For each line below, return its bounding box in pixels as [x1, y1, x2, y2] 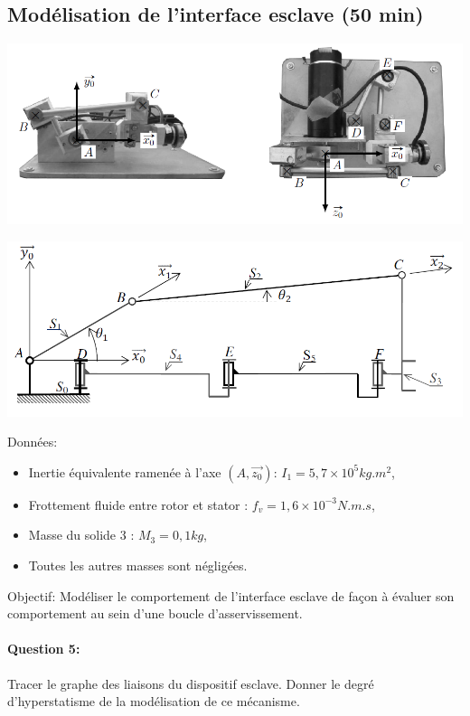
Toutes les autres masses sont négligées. [28, 555, 248, 574]
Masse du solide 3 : [28, 525, 135, 544]
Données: [7, 432, 58, 451]
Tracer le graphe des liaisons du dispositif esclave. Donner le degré [7, 674, 374, 692]
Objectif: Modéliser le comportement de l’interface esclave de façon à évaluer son [7, 586, 455, 605]
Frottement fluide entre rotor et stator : [28, 495, 249, 513]
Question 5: [7, 639, 80, 658]
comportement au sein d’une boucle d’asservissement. [7, 604, 303, 623]
